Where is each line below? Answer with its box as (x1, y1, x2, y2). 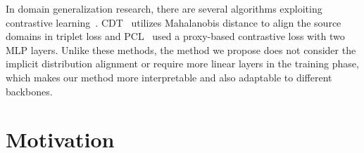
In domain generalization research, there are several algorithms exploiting (6, 1, 322, 15)
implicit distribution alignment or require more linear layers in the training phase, (6, 56, 359, 71)
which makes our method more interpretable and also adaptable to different (6, 69, 332, 84)
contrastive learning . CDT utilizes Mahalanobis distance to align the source (6, 15, 341, 29)
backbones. (6, 84, 53, 98)
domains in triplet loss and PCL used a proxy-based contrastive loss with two (6, 29, 345, 44)
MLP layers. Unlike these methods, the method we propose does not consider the (6, 42, 356, 57)
